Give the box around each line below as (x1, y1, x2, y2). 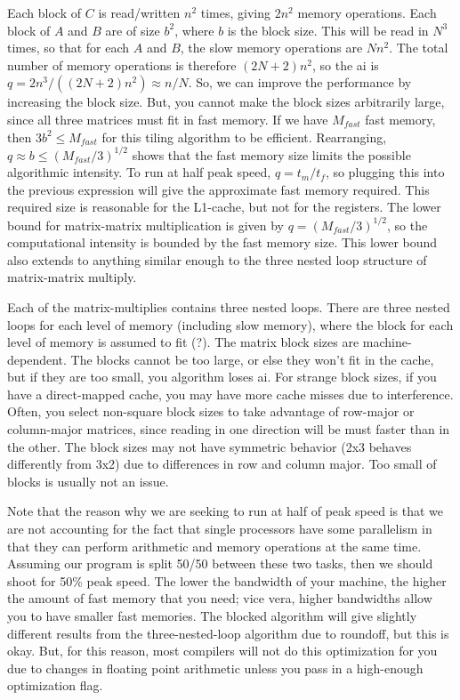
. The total (389, 38, 448, 57)
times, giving (200, 4, 270, 21)
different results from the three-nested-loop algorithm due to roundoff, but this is (7, 624, 449, 642)
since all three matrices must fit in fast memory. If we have (7, 109, 328, 128)
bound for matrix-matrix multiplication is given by (7, 215, 284, 234)
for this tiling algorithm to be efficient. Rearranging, (101, 127, 387, 146)
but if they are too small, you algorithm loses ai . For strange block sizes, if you (7, 367, 437, 386)
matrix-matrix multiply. (7, 268, 137, 286)
